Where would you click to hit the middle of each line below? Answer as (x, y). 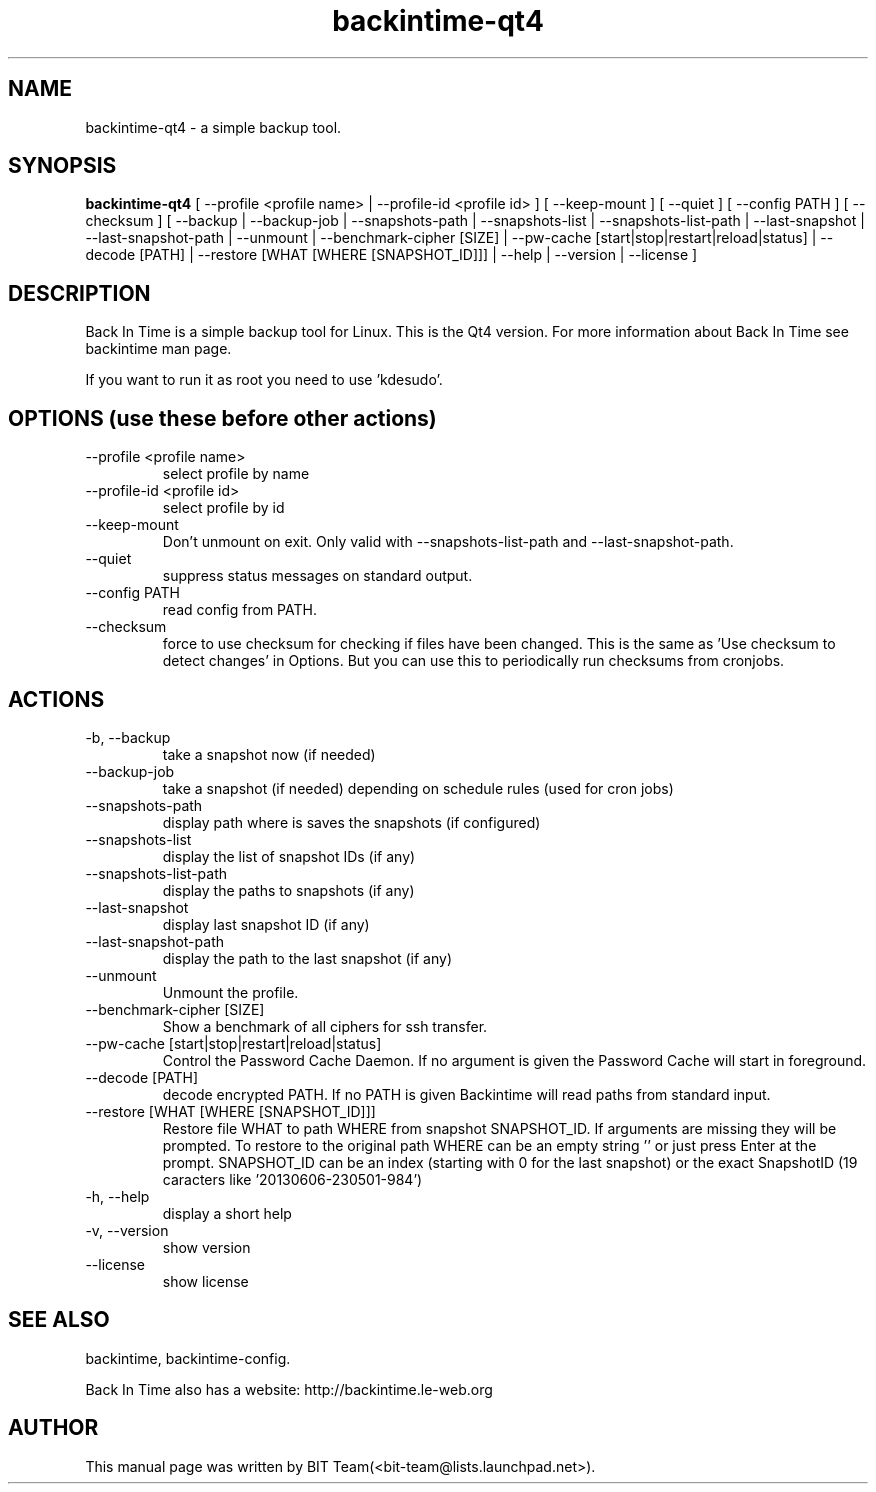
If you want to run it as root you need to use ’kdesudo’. (264, 380)
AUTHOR (53, 1428)
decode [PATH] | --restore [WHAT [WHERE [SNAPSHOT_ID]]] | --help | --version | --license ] (391, 255)
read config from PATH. (239, 610)
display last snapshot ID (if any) (266, 924)
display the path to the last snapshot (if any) (307, 958)
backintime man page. (158, 349)
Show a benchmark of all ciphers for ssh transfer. (325, 1026)
